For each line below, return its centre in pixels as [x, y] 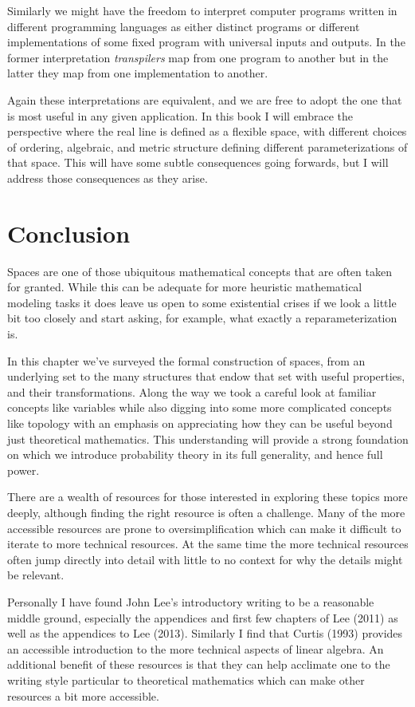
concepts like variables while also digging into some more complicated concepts [200, 407]
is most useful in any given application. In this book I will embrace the [180, 115]
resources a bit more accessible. [83, 695]
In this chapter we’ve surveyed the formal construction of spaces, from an [186, 360]
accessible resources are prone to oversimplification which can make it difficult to [204, 528]
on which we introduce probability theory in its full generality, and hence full [195, 454]
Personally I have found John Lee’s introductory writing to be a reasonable [191, 601]
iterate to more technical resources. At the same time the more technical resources [208, 544]
